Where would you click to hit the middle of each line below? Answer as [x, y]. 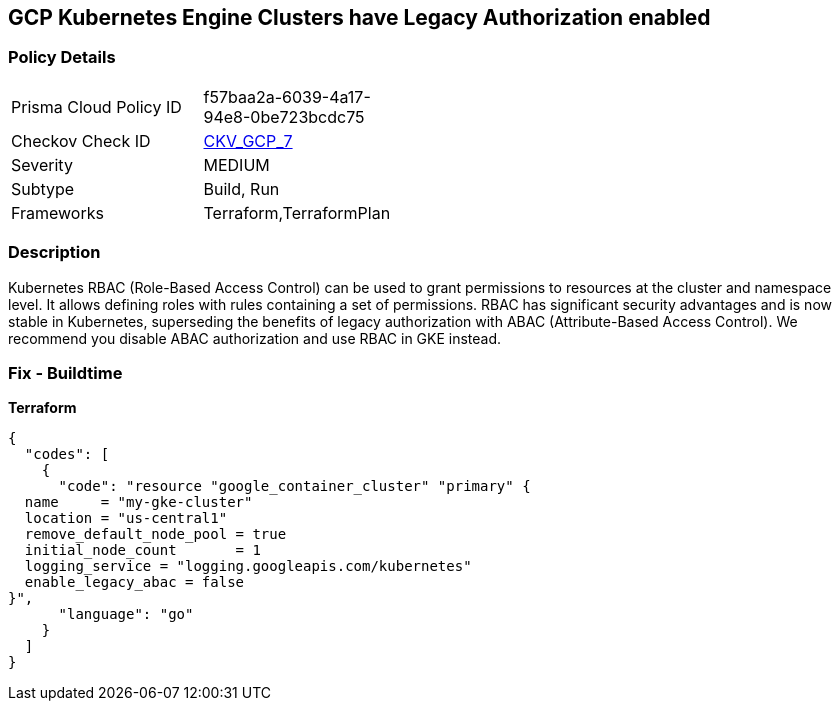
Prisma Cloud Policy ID [96, 106]
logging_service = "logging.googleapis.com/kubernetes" [248, 566]
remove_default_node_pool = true [155, 534]
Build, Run [241, 188]
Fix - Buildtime [65, 372]
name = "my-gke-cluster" [138, 502]
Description [54, 252]
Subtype [43, 188]
